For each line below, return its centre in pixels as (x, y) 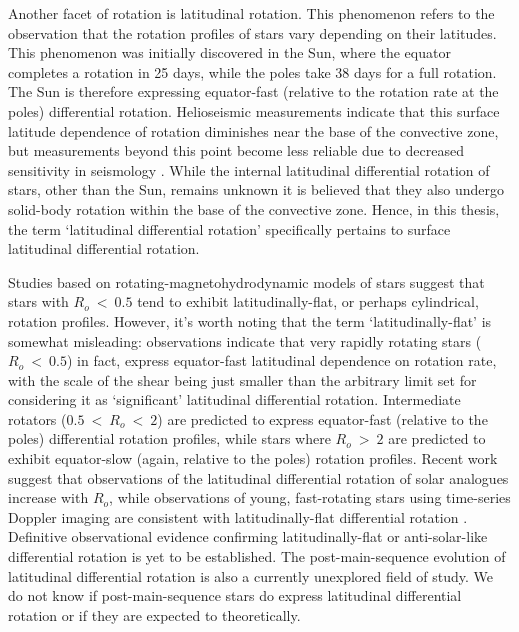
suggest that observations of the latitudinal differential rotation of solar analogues (258, 477)
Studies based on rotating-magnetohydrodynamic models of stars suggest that (246, 281)
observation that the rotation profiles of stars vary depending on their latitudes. (252, 32)
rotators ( (37, 418)
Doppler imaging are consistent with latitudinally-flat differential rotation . (238, 516)
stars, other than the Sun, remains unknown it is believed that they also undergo (256, 189)
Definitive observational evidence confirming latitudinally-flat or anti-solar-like (248, 536)
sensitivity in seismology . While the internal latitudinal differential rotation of (249, 169)
